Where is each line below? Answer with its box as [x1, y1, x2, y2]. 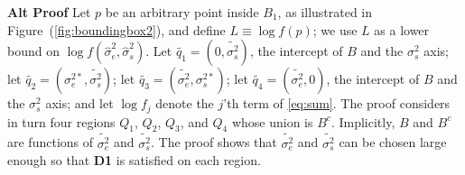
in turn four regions [7, 112, 116, 131]
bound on [7, 41, 60, 60]
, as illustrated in [277, 3, 373, 21]
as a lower [374, 20, 430, 39]
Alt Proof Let [7, 3, 91, 21]
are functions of [7, 133, 94, 152]
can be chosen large [339, 133, 447, 152]
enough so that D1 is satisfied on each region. [7, 151, 261, 170]
